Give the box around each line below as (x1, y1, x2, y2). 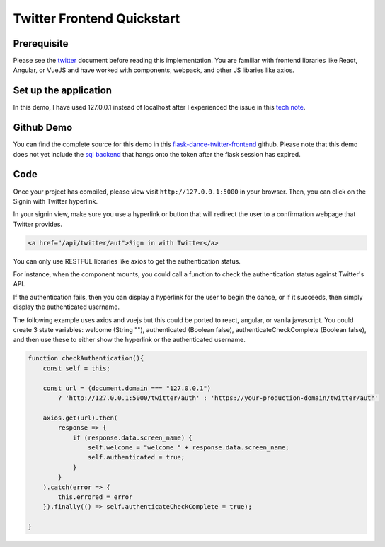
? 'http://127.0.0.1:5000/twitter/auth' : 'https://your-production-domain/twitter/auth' (57, 394, 379, 402)
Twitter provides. (13, 220, 63, 228)
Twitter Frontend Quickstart (13, 11, 180, 26)
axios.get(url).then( (42, 413, 118, 422)
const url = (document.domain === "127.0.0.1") (42, 384, 212, 392)
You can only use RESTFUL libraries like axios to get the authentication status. (13, 257, 241, 265)
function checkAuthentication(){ (28, 354, 144, 363)
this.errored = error (57, 493, 133, 501)
